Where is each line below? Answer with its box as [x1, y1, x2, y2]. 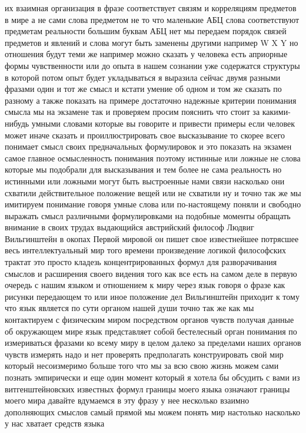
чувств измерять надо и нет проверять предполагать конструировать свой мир [5, 348, 284, 360]
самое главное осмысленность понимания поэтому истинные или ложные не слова [5, 151, 301, 164]
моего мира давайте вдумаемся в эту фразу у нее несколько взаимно [5, 394, 250, 406]
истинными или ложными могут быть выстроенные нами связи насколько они [5, 174, 285, 187]
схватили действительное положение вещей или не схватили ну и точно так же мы [5, 186, 301, 199]
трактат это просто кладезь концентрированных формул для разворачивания [5, 256, 277, 268]
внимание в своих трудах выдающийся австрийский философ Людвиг [5, 221, 254, 233]
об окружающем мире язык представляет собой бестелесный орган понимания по [5, 325, 297, 337]
